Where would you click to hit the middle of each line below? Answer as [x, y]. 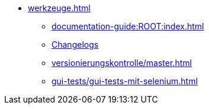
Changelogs [75, 44]
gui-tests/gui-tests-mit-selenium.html [125, 81]
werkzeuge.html [59, 8]
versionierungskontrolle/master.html [122, 63]
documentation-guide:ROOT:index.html [128, 26]
